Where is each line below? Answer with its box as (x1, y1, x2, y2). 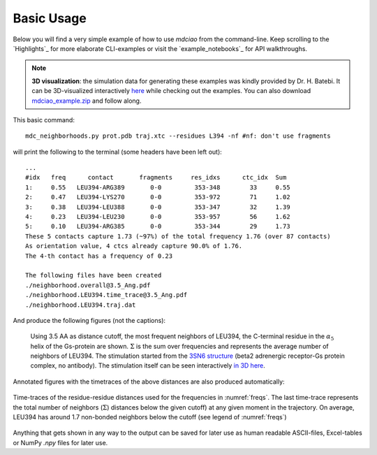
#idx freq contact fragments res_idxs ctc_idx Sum (25, 173, 287, 182)
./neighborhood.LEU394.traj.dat (25, 301, 136, 309)
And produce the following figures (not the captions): (13, 316, 166, 324)
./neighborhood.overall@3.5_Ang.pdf (25, 281, 151, 289)
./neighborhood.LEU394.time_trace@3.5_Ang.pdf (25, 291, 188, 299)
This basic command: (13, 115, 75, 124)
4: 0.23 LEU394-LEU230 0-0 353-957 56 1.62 (25, 213, 290, 221)
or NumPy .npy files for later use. (13, 438, 108, 447)
